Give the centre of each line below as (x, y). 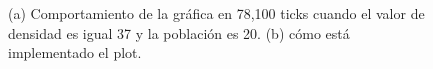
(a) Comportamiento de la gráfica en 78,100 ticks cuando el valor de (216, 13)
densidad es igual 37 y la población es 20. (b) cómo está (179, 32)
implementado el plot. (75, 52)
